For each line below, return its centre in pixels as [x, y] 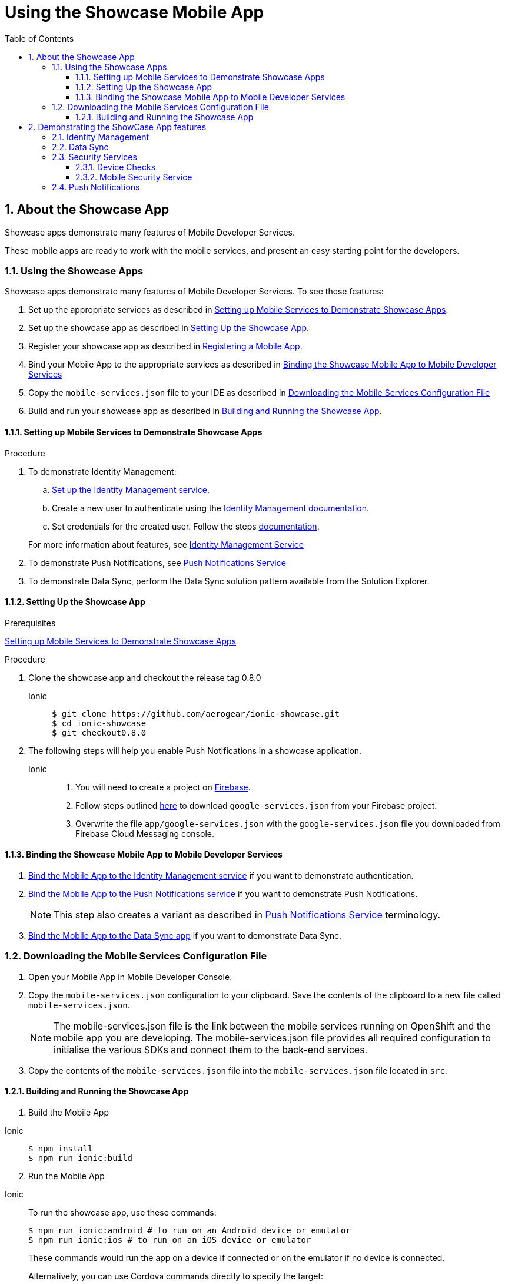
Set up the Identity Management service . [131, 489]
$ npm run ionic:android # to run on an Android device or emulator [190, 1230]
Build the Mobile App [69, 1112]
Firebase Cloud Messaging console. [145, 833]
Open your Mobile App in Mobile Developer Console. [130, 977]
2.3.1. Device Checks [116, 167]
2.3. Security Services [94, 157]
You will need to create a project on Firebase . [163, 787]
